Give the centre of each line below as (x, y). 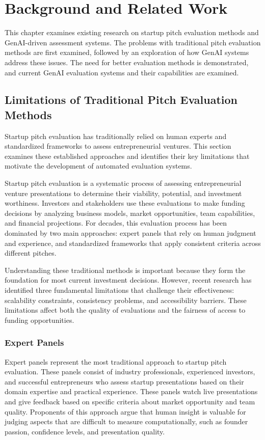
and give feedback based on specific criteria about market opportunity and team (130, 401)
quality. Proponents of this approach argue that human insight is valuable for (125, 411)
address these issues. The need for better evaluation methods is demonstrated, (127, 62)
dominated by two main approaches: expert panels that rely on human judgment (130, 233)
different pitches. (31, 253)
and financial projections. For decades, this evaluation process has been (116, 223)
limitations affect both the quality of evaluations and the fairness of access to (125, 310)
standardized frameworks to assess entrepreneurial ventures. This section (118, 146)
